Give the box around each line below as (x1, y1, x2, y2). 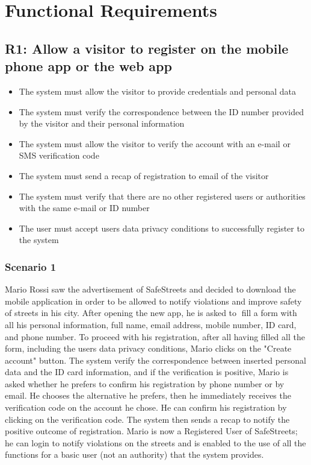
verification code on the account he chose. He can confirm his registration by (5, 401, 287, 414)
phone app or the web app (5, 57, 172, 75)
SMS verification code (19, 149, 99, 162)
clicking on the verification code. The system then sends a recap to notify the (5, 413, 290, 425)
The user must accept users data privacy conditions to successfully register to (19, 221, 304, 234)
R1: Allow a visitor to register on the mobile (5, 39, 289, 57)
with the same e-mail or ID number (19, 201, 150, 214)
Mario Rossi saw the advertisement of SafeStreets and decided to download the (5, 283, 296, 296)
